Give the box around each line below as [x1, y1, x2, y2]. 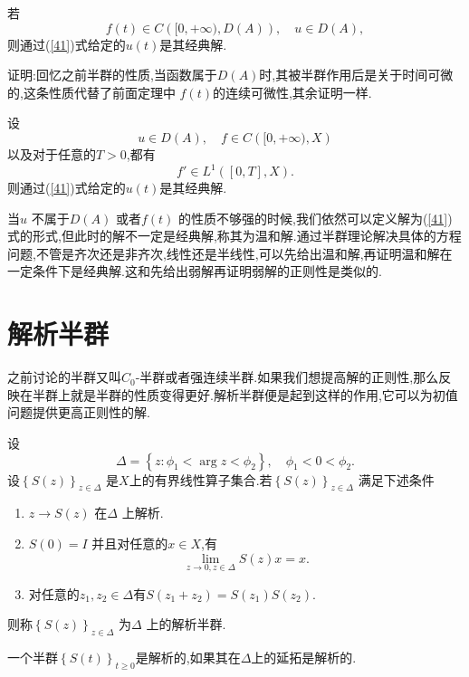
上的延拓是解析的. [251, 648, 357, 667]
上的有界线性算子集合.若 [129, 470, 273, 489]
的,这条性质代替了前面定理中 [7, 82, 176, 101]
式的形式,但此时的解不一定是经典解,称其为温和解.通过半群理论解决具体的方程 [7, 226, 462, 245]
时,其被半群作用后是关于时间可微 [259, 65, 454, 84]
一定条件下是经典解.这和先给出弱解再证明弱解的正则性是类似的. [7, 262, 382, 281]
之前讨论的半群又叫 [7, 367, 121, 386]
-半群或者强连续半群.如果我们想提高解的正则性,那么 [135, 367, 439, 386]
